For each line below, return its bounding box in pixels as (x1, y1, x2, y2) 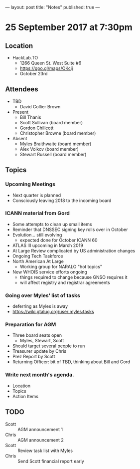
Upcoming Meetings (5, 181, 56, 188)
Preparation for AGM (5, 321, 56, 328)
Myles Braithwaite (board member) (19, 141, 92, 147)
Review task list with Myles (17, 448, 73, 454)
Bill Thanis (19, 114, 41, 120)
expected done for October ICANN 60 (19, 237, 98, 243)
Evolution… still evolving (12, 232, 62, 237)
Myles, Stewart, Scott (19, 338, 64, 344)
